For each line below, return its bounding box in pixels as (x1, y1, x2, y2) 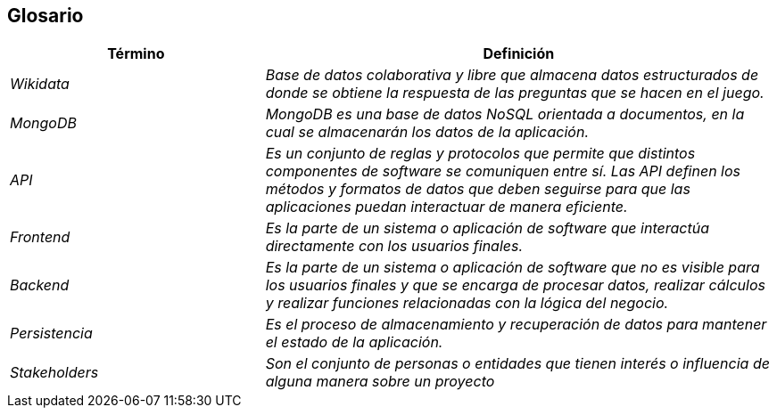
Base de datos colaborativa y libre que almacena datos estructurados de (265, 66, 759, 85)
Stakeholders (10, 363, 99, 382)
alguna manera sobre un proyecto (265, 372, 495, 391)
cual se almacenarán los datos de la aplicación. (265, 123, 590, 142)
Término (107, 45, 165, 63)
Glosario (7, 4, 84, 27)
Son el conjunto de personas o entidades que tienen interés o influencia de (265, 354, 770, 373)
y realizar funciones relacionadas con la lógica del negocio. (265, 294, 669, 313)
